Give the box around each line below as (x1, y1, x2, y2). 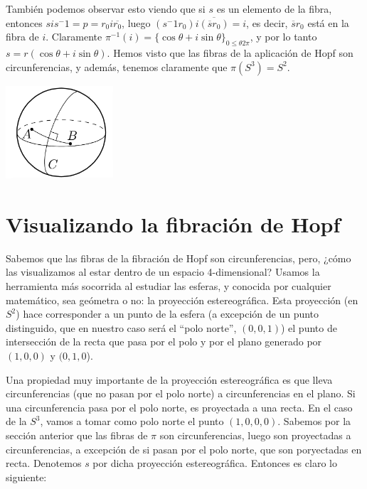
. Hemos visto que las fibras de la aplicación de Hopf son (107, 45, 353, 60)
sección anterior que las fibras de (6, 427, 148, 442)
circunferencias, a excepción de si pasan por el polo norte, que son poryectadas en (6, 441, 362, 456)
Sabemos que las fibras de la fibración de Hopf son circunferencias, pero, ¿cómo (6, 250, 351, 265)
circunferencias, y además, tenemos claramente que (6, 59, 228, 74)
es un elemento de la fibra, (216, 1, 332, 16)
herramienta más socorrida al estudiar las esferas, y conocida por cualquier (6, 279, 331, 294)
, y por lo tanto (250, 29, 317, 44)
